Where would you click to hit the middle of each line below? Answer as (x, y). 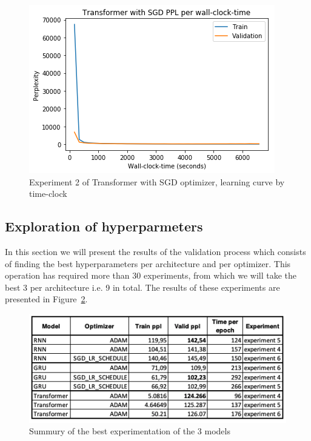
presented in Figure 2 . (46, 299)
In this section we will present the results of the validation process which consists (155, 251)
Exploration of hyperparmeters (104, 226)
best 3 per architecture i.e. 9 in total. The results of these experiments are (142, 287)
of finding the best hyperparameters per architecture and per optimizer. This (148, 263)
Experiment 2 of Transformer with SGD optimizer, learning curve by (157, 181)
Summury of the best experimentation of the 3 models (130, 431)
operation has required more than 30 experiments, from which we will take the (151, 275)
